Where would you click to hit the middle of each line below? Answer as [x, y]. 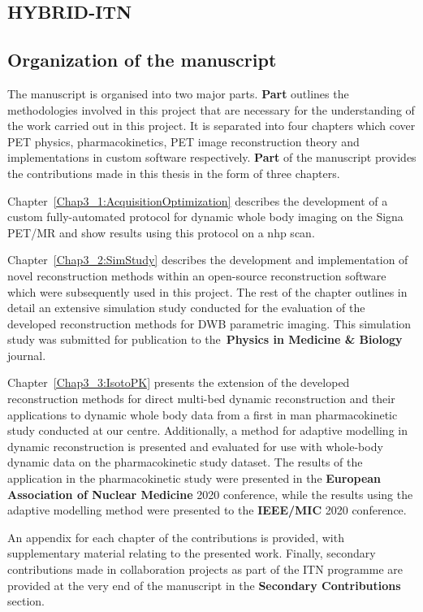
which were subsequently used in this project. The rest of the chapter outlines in [207, 291]
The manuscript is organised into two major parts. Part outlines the [178, 93]
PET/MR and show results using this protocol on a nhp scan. [161, 232]
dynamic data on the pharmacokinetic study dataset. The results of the [185, 462]
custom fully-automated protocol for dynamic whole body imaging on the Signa [205, 217]
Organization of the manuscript [142, 60]
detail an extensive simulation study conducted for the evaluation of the [186, 308]
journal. [27, 355]
